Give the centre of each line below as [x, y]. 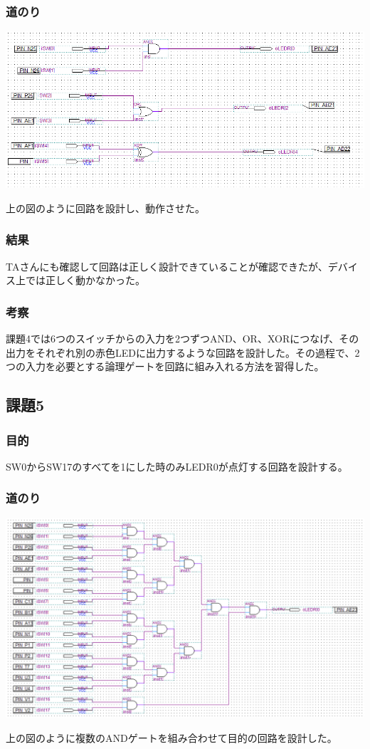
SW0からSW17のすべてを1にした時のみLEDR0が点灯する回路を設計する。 [177, 466]
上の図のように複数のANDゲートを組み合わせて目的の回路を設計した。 [171, 737]
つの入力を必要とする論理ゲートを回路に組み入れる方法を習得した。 [165, 366]
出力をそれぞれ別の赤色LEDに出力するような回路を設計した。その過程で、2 [183, 352]
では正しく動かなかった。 [85, 280]
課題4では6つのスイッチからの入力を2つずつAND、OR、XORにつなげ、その [183, 339]
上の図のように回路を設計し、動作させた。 [105, 208]
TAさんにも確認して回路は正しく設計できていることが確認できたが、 [167, 266]
